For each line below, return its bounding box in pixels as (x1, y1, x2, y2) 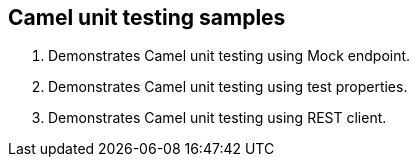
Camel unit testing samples (8, 5, 286, 30)
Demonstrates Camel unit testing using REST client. (48, 109, 387, 127)
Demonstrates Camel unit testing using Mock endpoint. (48, 47, 411, 65)
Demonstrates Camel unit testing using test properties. (48, 78, 408, 96)
